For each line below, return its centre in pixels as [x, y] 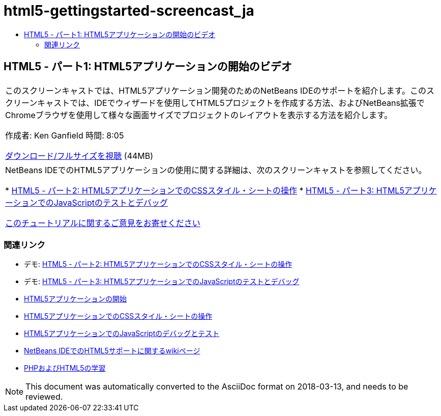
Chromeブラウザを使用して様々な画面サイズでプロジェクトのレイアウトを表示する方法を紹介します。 [199, 115]
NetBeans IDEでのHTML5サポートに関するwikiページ [112, 351]
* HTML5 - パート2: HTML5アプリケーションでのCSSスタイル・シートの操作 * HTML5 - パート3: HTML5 [205, 190]
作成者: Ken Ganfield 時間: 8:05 [65, 135]
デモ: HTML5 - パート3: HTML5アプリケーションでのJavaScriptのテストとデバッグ [162, 282]
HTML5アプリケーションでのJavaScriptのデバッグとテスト [122, 334]
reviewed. [44, 397]
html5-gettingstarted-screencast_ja [129, 11]
